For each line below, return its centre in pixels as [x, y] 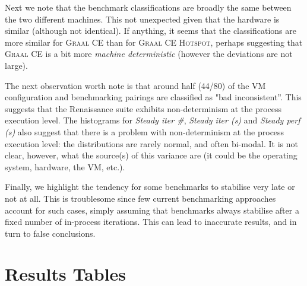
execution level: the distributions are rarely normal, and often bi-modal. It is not [151, 143]
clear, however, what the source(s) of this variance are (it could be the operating [151, 155]
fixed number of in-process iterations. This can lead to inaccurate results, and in [151, 222]
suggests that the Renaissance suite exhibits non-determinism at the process [143, 108]
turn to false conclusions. [50, 233]
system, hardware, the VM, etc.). [65, 166]
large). [16, 65]
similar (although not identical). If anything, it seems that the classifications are [151, 31]
